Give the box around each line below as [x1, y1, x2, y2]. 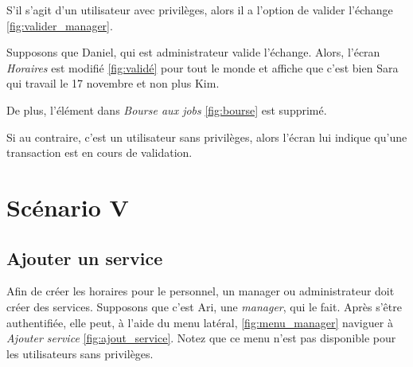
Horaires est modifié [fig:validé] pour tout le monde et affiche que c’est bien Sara [6, 59, 399, 76]
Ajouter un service [6, 245, 163, 270]
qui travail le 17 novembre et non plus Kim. [6, 75, 220, 92]
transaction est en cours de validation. [6, 144, 193, 161]
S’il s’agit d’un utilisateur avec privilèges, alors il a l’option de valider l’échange [6, 2, 393, 18]
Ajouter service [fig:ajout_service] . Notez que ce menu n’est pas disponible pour [6, 330, 396, 346]
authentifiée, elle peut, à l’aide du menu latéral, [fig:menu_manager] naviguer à [6, 314, 393, 330]
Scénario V [6, 190, 129, 223]
